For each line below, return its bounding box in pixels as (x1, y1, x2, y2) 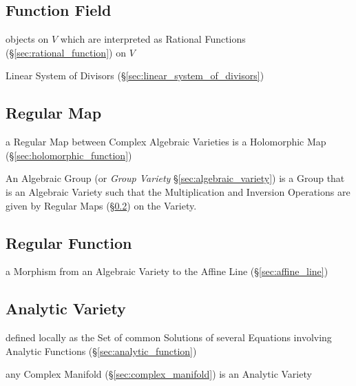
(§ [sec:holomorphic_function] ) (6, 148, 132, 162)
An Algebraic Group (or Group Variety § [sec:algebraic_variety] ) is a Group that (6, 171, 345, 185)
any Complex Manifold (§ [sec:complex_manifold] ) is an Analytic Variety (6, 367, 312, 381)
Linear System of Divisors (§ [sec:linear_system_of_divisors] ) (6, 68, 264, 83)
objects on (6, 32, 49, 46)
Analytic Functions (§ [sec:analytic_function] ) (6, 343, 197, 358)
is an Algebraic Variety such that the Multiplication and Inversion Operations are (6, 184, 350, 199)
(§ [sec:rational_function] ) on (6, 45, 126, 59)
